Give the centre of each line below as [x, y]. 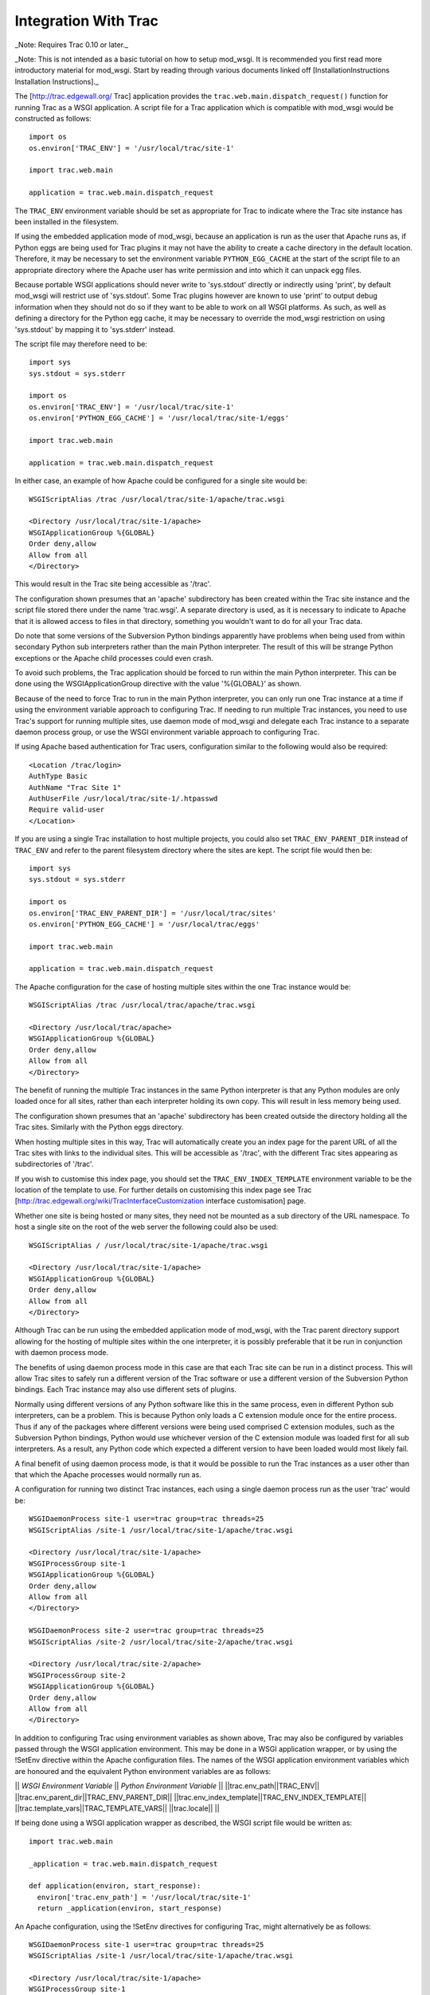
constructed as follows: [53, 118]
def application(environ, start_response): [115, 1886]
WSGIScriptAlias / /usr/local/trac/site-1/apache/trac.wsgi [149, 1245]
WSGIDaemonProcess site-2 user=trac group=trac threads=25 [147, 1631]
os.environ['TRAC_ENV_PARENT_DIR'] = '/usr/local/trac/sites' [153, 913]
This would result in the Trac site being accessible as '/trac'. [113, 584]
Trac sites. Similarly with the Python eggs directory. [99, 1127]
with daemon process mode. [62, 1353]
